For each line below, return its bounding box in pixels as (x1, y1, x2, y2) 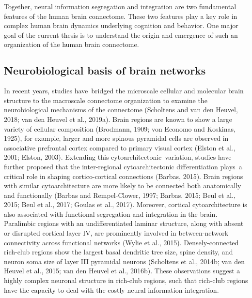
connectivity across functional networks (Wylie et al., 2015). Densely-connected (4, 237, 239, 247)
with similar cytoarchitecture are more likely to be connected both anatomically (4, 180, 241, 191)
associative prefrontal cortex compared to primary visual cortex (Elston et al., (4, 142, 236, 152)
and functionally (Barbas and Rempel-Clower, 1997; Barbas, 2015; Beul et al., (4, 190, 236, 200)
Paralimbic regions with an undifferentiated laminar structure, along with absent (4, 218, 244, 228)
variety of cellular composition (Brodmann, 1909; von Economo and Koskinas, (4, 123, 236, 134)
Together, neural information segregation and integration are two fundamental (4, 1, 236, 11)
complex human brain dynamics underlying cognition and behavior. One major (4, 20, 238, 30)
